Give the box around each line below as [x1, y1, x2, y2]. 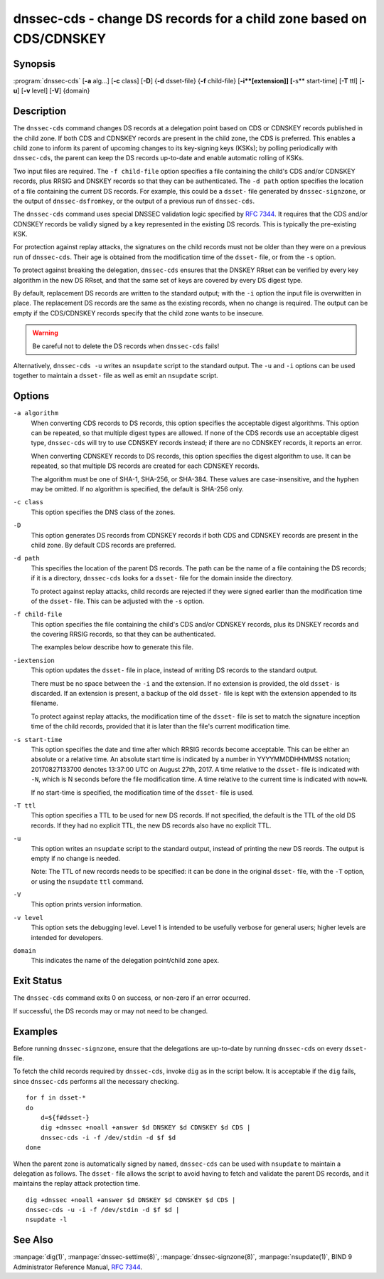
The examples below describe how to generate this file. [31, 643, 193, 652]
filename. [31, 699, 58, 708]
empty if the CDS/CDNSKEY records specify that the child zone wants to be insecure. [13, 308, 265, 317]
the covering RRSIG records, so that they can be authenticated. [31, 630, 216, 639]
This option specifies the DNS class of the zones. [31, 508, 176, 516]
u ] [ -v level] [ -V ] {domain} [13, 86, 90, 95]
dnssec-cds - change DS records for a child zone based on [13, 11, 368, 26]
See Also [13, 1234, 53, 1246]
